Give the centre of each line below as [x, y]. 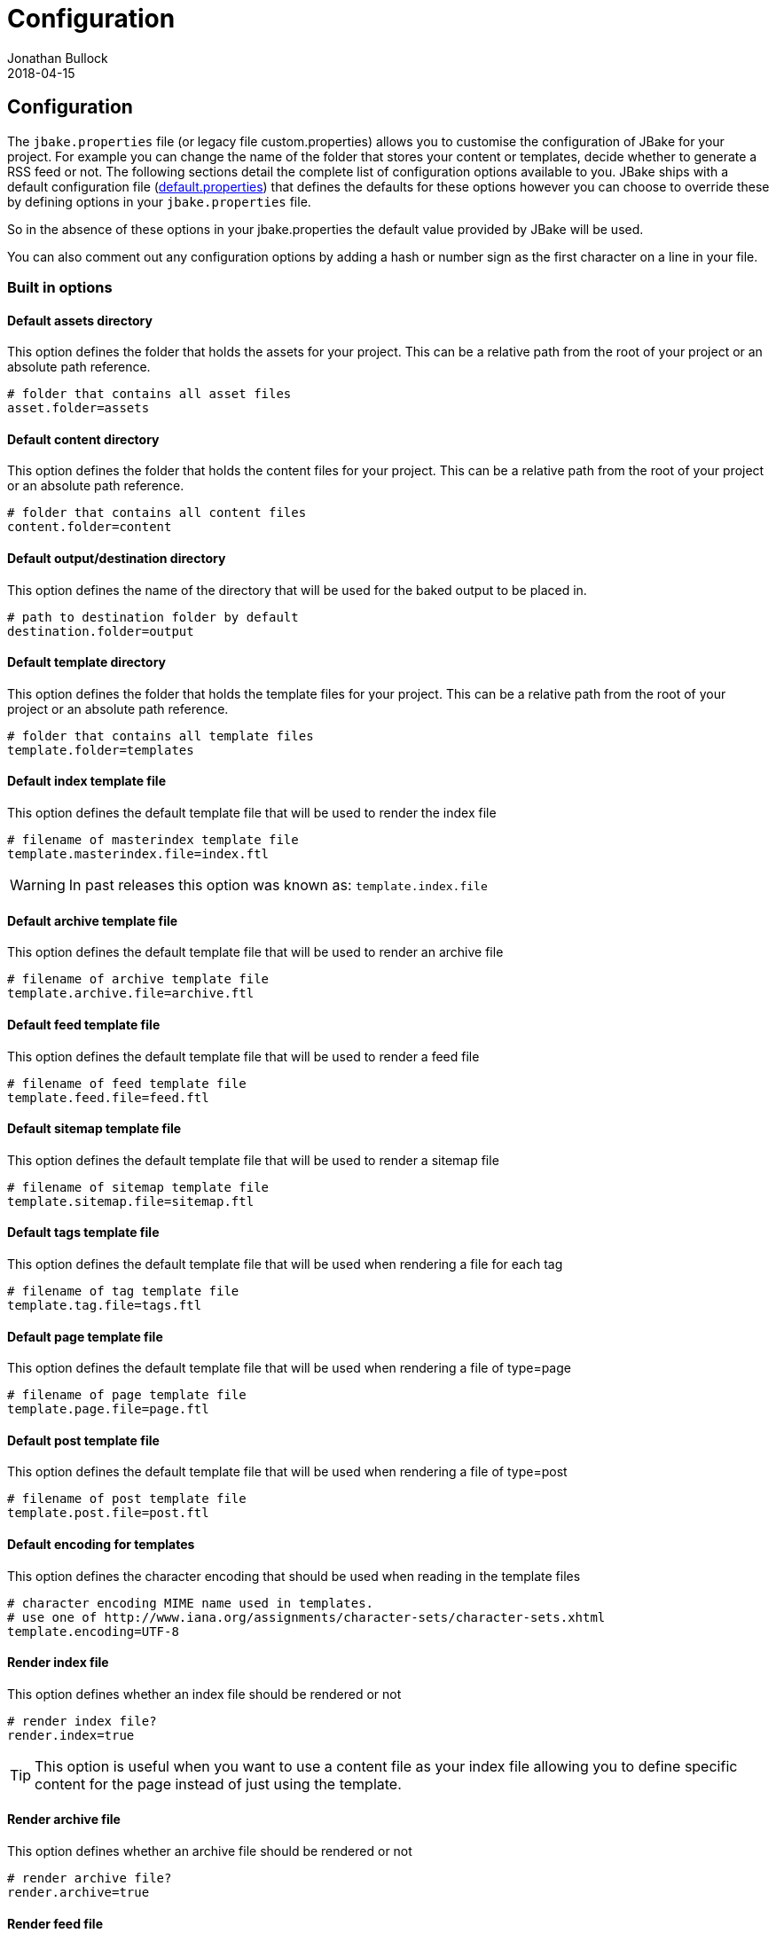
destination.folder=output [101, 631]
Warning [38, 885]
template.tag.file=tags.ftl [105, 1305]
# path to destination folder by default [153, 617]
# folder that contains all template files [161, 736]
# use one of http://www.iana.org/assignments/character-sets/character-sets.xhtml [306, 1617]
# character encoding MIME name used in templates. [191, 1603]
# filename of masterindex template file [153, 840]
